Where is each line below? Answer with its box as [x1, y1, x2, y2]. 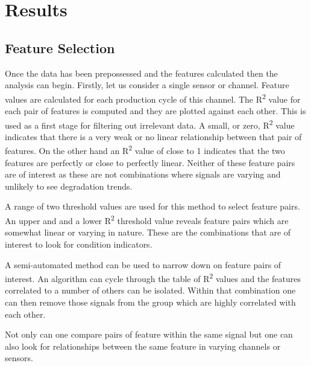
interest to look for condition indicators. [5, 237, 152, 250]
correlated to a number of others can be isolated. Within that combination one [5, 284, 296, 297]
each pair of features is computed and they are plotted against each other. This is [5, 104, 306, 117]
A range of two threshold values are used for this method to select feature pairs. [5, 200, 300, 213]
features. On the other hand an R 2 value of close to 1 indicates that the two [5, 143, 285, 157]
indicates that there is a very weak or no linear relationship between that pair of [5, 130, 302, 143]
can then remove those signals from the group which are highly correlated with [5, 295, 296, 308]
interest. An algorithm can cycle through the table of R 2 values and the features [5, 271, 301, 284]
